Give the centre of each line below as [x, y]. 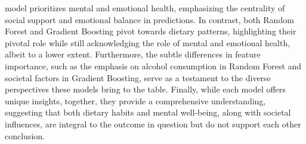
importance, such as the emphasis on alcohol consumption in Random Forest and [153, 65]
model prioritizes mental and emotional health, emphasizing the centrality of [145, 8]
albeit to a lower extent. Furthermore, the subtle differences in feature [133, 54]
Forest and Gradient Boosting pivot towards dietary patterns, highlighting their [151, 31]
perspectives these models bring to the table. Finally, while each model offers [145, 89]
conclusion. [25, 135]
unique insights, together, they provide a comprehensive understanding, [135, 100]
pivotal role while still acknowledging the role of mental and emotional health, [148, 42]
